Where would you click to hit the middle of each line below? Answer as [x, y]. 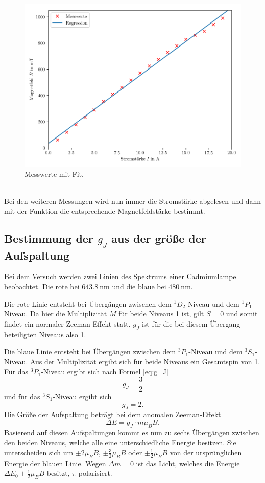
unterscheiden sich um [39, 452]
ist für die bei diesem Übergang [191, 323]
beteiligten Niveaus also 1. [45, 334]
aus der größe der [159, 238]
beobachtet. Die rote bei [42, 286]
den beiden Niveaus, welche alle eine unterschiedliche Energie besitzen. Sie [120, 442]
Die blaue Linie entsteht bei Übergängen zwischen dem [90, 351]
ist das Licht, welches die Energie [188, 463]
